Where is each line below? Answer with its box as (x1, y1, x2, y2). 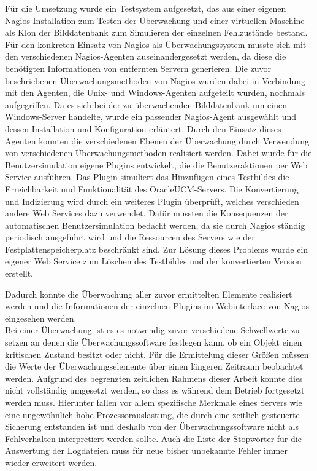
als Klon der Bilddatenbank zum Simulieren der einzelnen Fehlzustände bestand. (5, 26, 308, 39)
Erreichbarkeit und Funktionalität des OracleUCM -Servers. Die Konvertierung (5, 182, 299, 195)
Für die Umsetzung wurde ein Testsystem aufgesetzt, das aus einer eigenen (5, 2, 286, 14)
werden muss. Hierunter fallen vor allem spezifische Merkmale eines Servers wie (5, 396, 302, 408)
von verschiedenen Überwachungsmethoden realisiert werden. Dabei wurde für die (5, 146, 312, 159)
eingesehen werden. (5, 311, 77, 324)
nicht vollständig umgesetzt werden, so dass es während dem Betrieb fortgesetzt (5, 384, 305, 397)
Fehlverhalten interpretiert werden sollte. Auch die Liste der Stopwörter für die (5, 432, 302, 445)
